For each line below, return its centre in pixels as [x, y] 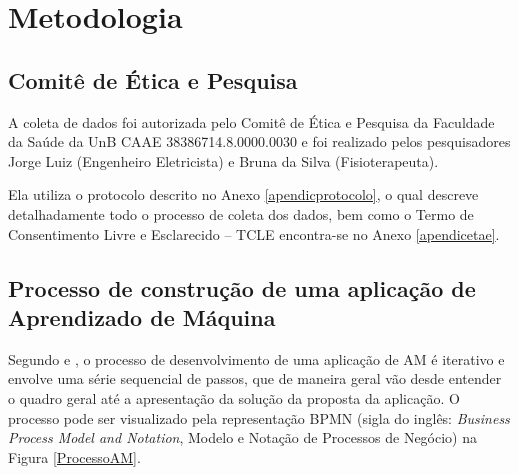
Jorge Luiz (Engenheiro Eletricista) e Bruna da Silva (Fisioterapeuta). [223, 160]
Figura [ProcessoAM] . [74, 456]
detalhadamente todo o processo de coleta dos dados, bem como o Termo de [241, 213]
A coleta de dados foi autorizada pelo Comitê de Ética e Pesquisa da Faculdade [251, 121]
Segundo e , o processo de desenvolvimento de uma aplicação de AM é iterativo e [256, 358]
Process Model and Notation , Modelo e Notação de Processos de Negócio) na [242, 437]
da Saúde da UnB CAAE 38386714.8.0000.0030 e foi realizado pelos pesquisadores [259, 141]
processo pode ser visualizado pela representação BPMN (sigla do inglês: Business [259, 417]
